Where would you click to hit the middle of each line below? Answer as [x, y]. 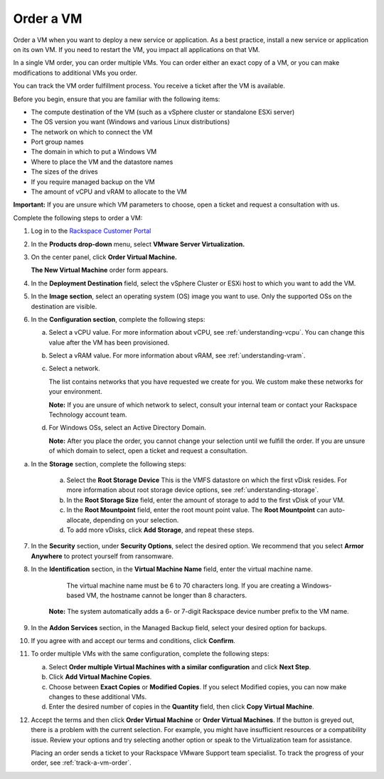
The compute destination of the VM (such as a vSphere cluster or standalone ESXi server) [163, 112]
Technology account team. [88, 415]
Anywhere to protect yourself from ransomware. [102, 556]
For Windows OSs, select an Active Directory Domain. [127, 428]
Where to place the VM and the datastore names [102, 162]
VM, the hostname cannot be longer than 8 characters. [167, 595]
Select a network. [75, 368]
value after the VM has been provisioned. [109, 343]
